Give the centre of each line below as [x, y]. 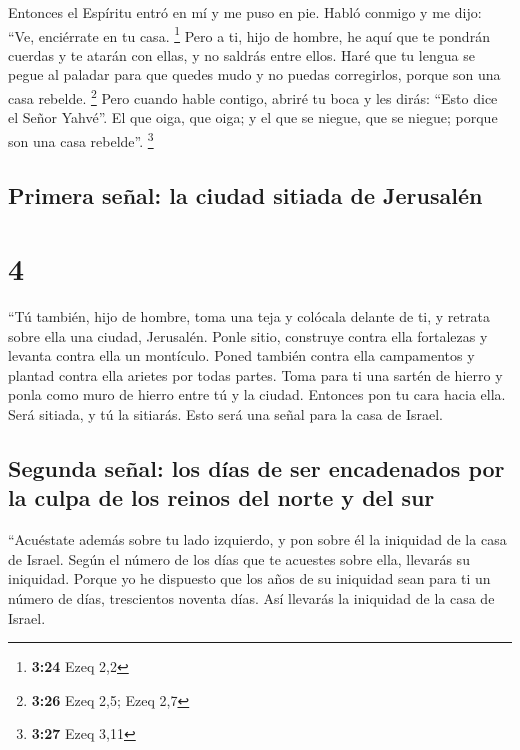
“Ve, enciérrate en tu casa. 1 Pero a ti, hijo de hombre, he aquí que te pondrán [249, 34]
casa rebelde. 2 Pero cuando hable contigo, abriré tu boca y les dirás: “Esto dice [253, 96]
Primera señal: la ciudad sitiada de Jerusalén [245, 194]
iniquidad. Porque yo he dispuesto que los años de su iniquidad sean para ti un [249, 578]
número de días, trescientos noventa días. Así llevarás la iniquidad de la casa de [251, 597]
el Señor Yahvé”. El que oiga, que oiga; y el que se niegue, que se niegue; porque [253, 117]
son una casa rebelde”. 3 [81, 139]
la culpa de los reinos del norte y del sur [221, 497]
